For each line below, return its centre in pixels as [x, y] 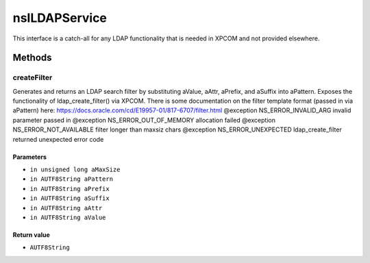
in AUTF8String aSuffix [70, 198]
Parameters [30, 157]
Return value [32, 235]
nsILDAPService [60, 18]
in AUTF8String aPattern [71, 179]
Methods [32, 58]
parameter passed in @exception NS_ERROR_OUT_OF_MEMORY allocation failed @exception [144, 120]
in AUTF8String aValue [68, 217]
